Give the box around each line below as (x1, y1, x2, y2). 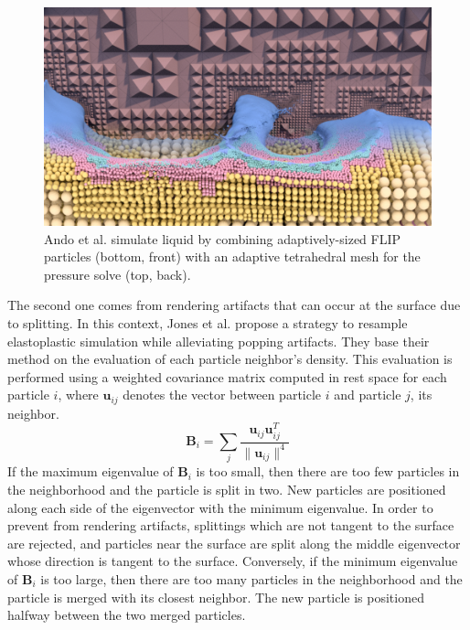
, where (58, 385, 99, 404)
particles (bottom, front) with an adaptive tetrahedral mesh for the (44, 247, 421, 266)
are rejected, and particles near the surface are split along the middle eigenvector (7, 533, 461, 552)
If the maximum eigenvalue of (7, 462, 174, 481)
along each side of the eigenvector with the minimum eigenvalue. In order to (7, 497, 433, 517)
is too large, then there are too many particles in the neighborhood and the (40, 569, 463, 588)
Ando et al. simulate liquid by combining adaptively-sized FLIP (44, 229, 401, 248)
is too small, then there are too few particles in (196, 462, 460, 481)
